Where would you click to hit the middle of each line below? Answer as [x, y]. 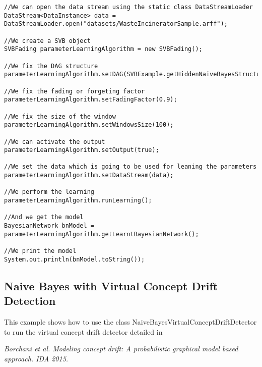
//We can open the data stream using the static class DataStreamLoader [128, 7]
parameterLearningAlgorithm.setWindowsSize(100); [89, 125]
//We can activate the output [55, 142]
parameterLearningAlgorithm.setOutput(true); [82, 150]
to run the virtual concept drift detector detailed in [83, 331]
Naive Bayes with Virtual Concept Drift [111, 285]
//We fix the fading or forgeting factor [75, 91]
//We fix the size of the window [60, 116]
